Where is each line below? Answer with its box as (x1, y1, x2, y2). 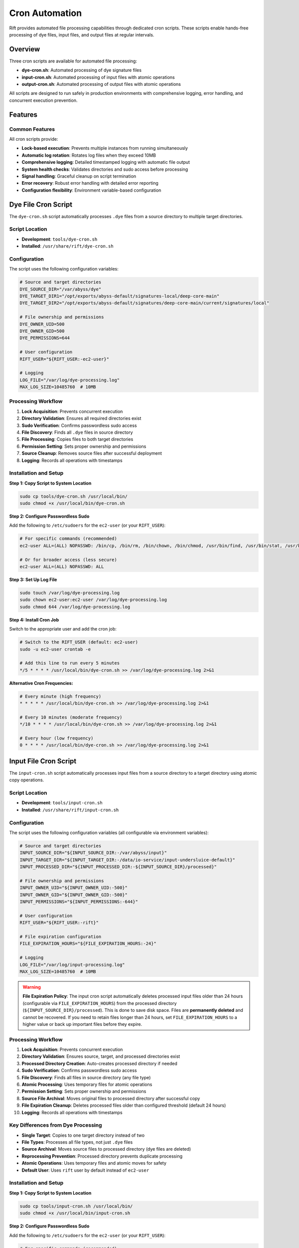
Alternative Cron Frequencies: (9, 680, 73, 686)
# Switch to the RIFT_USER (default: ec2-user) (19, 639, 138, 645)
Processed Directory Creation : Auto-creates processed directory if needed (21, 1060, 178, 1066)
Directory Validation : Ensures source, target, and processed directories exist (21, 1053, 180, 1059)
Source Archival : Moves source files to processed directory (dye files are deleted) (21, 1146, 191, 1152)
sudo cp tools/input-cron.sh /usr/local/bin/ (19, 1203, 133, 1209)
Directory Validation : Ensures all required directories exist (21, 415, 142, 421)
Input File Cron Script (9, 757, 77, 765)
